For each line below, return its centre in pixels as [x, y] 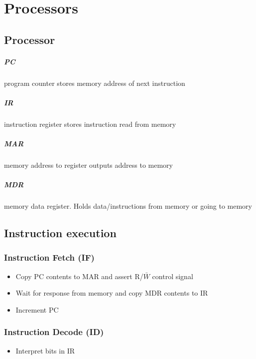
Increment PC [37, 309]
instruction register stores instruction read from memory [90, 124]
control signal [173, 276]
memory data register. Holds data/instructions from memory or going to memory [128, 206]
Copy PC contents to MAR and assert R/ [79, 276]
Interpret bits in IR [45, 350]
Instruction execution [60, 233]
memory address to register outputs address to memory [88, 165]
